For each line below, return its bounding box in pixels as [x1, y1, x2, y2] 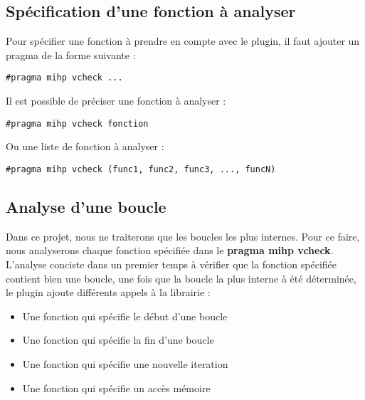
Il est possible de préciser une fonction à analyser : [6, 93, 226, 108]
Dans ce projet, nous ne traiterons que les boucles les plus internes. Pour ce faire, [6, 228, 360, 243]
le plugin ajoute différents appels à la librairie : [6, 285, 211, 300]
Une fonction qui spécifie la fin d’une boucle [22, 332, 214, 347]
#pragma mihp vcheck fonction [6, 118, 149, 129]
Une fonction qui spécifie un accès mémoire [22, 380, 211, 395]
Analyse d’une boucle [6, 195, 166, 217]
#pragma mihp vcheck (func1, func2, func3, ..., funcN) [6, 164, 276, 174]
